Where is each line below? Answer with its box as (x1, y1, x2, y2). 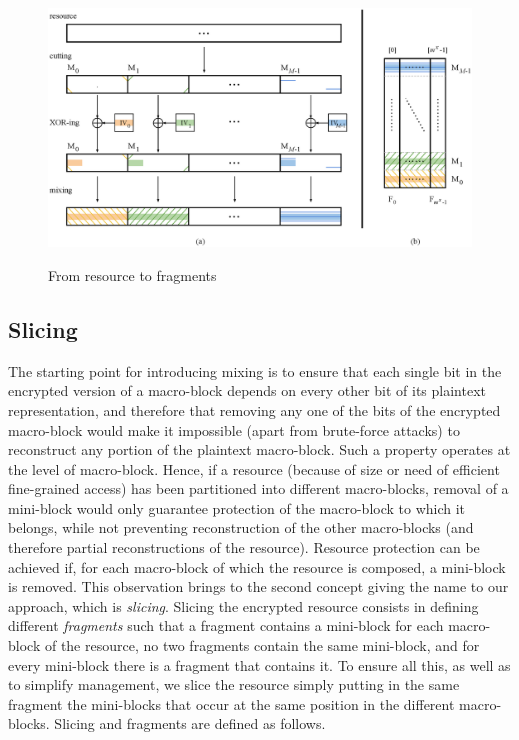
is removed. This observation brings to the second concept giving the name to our (8, 576, 509, 597)
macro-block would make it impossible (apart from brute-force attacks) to (8, 419, 460, 440)
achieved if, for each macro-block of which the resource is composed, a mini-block (8, 556, 506, 577)
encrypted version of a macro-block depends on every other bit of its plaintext (8, 380, 486, 401)
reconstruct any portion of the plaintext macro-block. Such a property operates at (8, 439, 511, 460)
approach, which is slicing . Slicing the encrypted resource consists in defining (8, 595, 479, 616)
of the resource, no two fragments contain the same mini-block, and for (44, 635, 480, 656)
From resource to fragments (48, 264, 217, 285)
